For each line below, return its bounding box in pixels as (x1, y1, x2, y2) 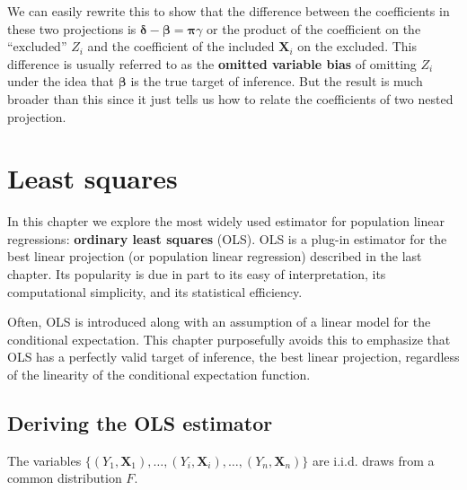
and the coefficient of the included (87, 37, 275, 56)
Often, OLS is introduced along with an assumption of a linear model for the (7, 312, 431, 331)
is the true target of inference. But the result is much (130, 72, 423, 91)
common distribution (7, 468, 122, 487)
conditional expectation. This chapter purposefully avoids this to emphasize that (7, 329, 451, 348)
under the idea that (7, 72, 115, 91)
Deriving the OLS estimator (7, 409, 273, 437)
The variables (7, 451, 82, 469)
